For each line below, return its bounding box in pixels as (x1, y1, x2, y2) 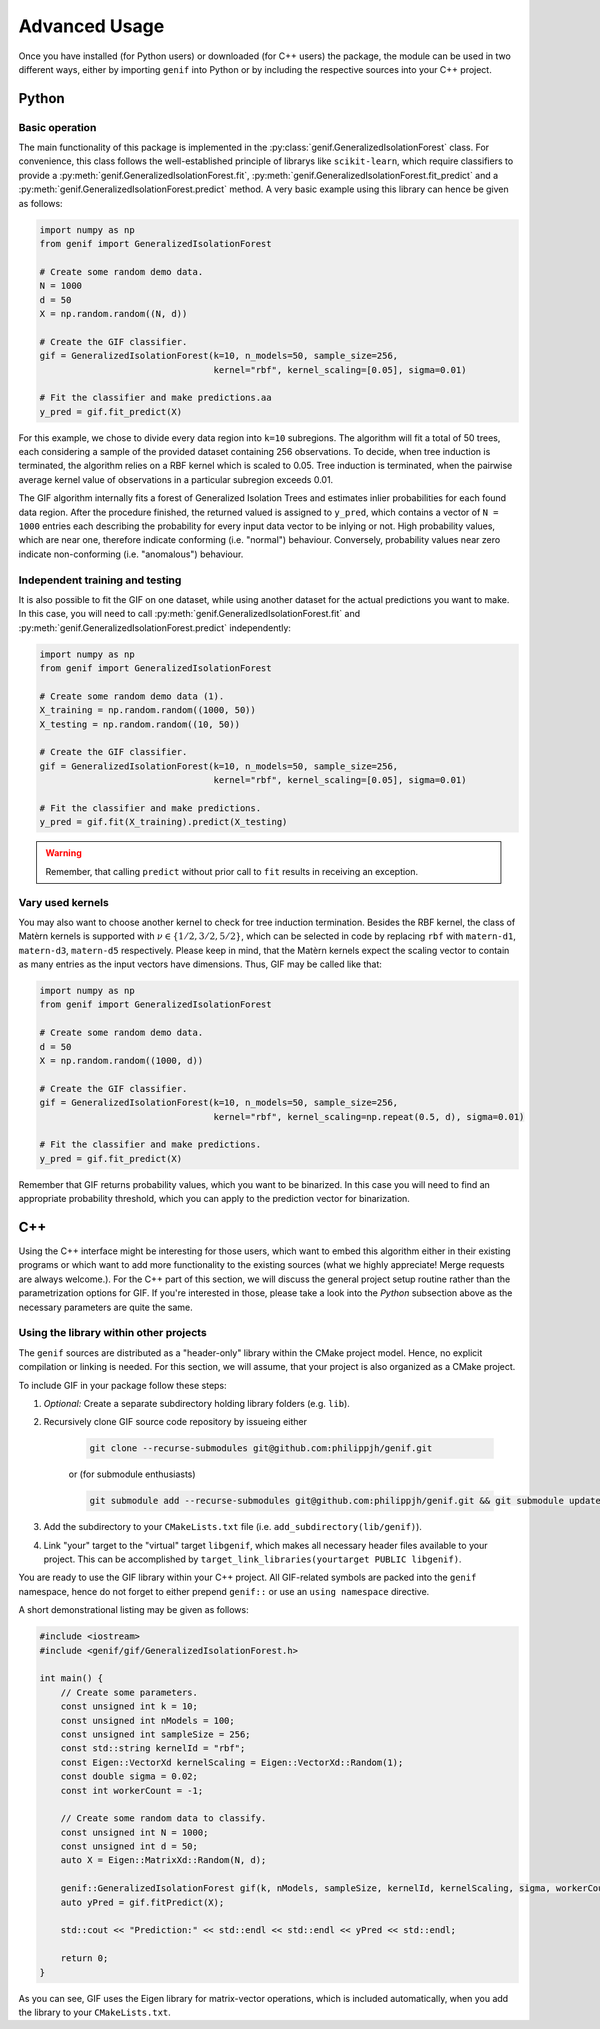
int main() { (39, 1673, 104, 1684)
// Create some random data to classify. (60, 1813, 267, 1824)
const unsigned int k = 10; (60, 1701, 199, 1712)
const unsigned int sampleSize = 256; (60, 1728, 251, 1740)
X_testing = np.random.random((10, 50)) (39, 718, 240, 730)
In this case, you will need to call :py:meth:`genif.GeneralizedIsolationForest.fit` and (18, 608, 360, 620)
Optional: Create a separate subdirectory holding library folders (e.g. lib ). (43, 1397, 350, 1409)
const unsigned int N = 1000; (60, 1826, 209, 1838)
